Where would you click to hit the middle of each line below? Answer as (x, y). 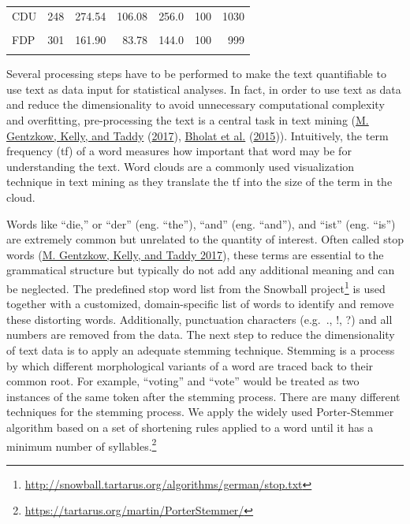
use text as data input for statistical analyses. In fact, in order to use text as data (204, 89)
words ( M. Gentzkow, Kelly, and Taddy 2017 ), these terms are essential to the (195, 254)
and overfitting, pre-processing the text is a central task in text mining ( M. (188, 119)
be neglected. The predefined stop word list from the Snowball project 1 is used (196, 287)
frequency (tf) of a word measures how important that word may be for (179, 151)
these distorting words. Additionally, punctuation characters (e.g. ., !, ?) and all (199, 319)
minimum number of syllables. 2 (82, 444)
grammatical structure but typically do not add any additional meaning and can (201, 270)
